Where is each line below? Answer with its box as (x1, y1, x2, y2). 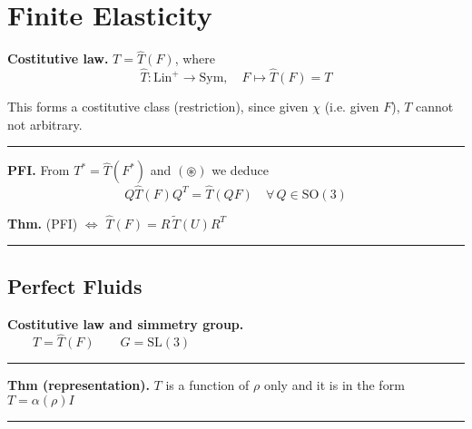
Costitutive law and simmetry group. (7, 314, 244, 333)
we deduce (211, 161, 269, 180)
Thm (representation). (7, 375, 150, 395)
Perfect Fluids (7, 271, 143, 299)
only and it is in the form (263, 375, 405, 395)
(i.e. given (324, 97, 379, 116)
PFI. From (7, 161, 70, 180)
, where (174, 49, 215, 68)
